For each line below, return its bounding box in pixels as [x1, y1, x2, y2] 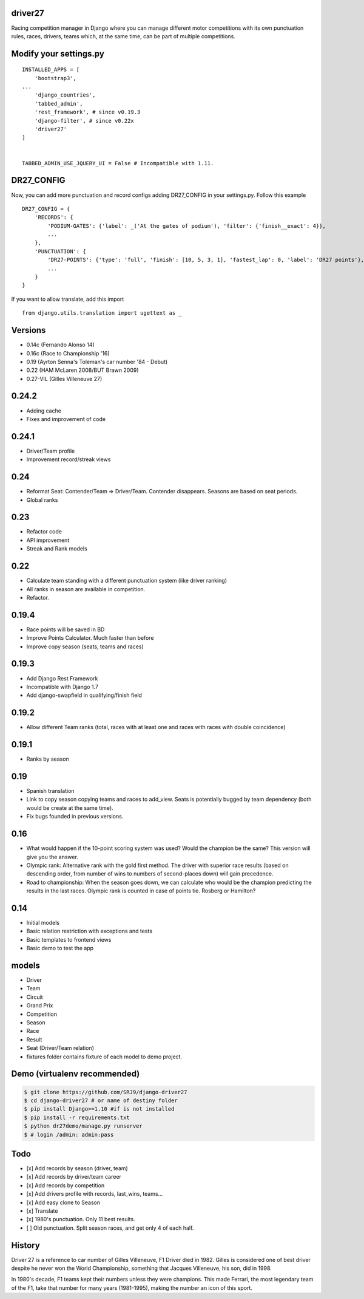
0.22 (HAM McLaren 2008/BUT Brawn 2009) [26, 366, 139, 374]
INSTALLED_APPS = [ [22, 66, 80, 73]
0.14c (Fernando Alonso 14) [26, 341, 95, 349]
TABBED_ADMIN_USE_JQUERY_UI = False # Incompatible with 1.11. [22, 160, 214, 166]
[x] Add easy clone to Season [26, 1199, 101, 1206]
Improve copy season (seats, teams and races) [26, 643, 144, 650]
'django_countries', [34, 92, 96, 98]
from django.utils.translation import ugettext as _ [22, 310, 182, 317]
